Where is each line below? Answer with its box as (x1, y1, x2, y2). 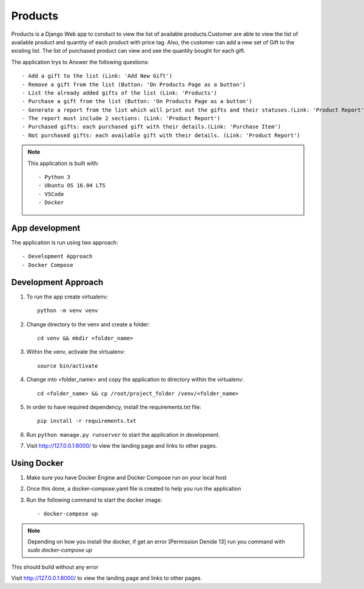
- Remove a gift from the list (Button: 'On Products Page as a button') (22, 81, 246, 88)
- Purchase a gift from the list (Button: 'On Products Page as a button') (22, 98, 252, 105)
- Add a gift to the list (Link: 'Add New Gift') (22, 73, 173, 79)
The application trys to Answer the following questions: (11, 58, 149, 66)
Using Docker (11, 458, 64, 468)
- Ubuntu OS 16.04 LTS (38, 182, 106, 189)
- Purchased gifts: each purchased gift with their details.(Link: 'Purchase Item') (22, 123, 281, 130)
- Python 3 (38, 173, 71, 181)
